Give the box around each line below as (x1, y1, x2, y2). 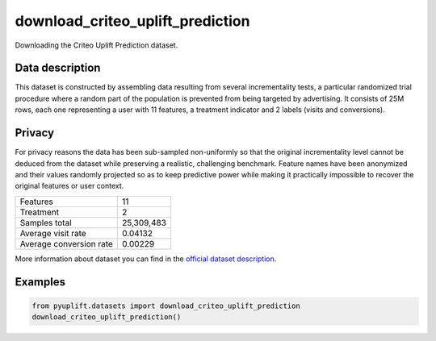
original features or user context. (15, 181, 124, 191)
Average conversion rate (19, 238, 113, 249)
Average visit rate (19, 227, 86, 239)
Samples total (19, 217, 72, 228)
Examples (15, 275, 66, 289)
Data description (15, 61, 101, 75)
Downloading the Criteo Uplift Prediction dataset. (15, 40, 178, 50)
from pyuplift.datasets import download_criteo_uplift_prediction (31, 301, 300, 310)
